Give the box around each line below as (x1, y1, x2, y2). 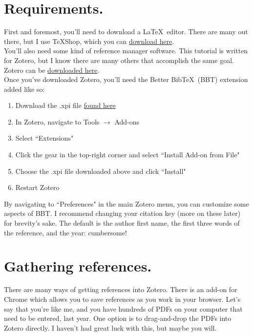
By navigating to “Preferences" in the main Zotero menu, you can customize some (4, 198, 249, 209)
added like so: (4, 84, 45, 94)
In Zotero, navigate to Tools (15, 116, 100, 126)
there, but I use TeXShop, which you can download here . (4, 36, 174, 46)
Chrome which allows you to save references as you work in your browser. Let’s (4, 294, 241, 304)
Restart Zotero (15, 182, 60, 192)
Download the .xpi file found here (15, 100, 116, 110)
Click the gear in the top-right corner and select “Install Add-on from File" (15, 149, 240, 160)
